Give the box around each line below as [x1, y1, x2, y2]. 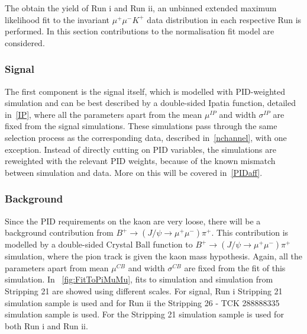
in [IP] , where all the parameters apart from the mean [5, 108, 202, 120]
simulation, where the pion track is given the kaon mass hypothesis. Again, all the [5, 250, 302, 262]
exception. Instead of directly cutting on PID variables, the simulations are [5, 143, 276, 155]
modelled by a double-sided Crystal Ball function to [5, 238, 193, 250]
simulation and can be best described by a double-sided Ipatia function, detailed [5, 97, 296, 109]
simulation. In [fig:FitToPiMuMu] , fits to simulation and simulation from [5, 273, 273, 285]
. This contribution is [211, 226, 289, 239]
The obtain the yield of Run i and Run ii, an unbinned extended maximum [5, 2, 277, 14]
